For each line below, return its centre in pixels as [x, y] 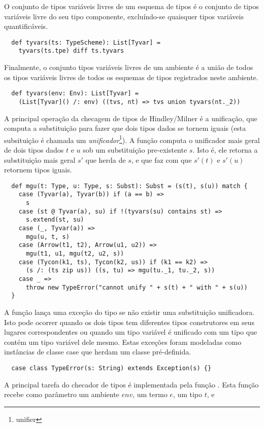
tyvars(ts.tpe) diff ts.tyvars [71, 51]
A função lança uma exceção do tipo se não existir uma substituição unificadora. [129, 312]
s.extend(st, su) [55, 220]
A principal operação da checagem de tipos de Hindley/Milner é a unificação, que [131, 118]
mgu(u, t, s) [47, 237]
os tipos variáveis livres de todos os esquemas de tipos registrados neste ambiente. [131, 77]
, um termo [150, 394]
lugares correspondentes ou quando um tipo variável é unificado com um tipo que [131, 332]
